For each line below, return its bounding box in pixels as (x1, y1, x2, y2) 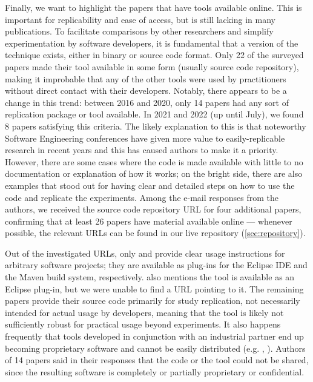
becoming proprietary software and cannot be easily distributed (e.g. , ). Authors (5, 341, 306, 354)
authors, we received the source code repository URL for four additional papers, (5, 203, 301, 216)
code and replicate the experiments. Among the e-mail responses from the (5, 191, 278, 203)
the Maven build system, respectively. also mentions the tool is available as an (5, 271, 295, 283)
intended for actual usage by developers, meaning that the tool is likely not (5, 306, 284, 318)
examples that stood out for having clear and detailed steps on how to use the (5, 179, 295, 191)
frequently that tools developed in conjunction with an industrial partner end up (5, 330, 304, 343)
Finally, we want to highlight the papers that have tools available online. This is (5, 1, 302, 13)
